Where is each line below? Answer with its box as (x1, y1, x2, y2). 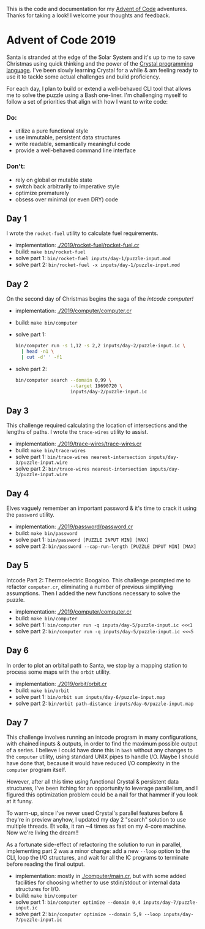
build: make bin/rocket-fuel (15, 248, 86, 255)
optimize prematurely (15, 189, 69, 196)
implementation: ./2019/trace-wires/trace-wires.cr (15, 440, 142, 447)
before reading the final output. (6, 860, 85, 868)
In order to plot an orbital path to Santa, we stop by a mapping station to (6, 661, 188, 669)
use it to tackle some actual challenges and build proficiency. (6, 73, 160, 80)
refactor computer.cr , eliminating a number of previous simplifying (6, 583, 173, 590)
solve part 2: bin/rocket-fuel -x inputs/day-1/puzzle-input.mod (15, 261, 181, 269)
